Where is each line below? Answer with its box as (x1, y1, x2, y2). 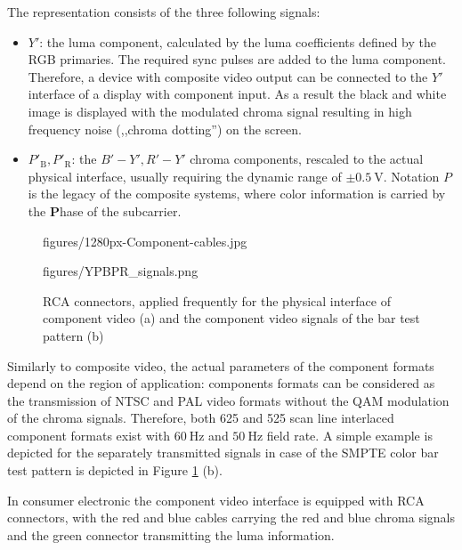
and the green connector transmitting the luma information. (7, 525, 335, 544)
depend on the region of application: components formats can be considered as (7, 374, 435, 392)
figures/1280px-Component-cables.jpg (43, 231, 247, 250)
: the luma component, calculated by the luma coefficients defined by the (39, 32, 437, 51)
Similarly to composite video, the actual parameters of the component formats (7, 356, 434, 375)
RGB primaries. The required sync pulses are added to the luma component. (28, 50, 446, 69)
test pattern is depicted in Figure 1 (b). (7, 461, 223, 480)
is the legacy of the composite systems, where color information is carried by (28, 184, 446, 203)
